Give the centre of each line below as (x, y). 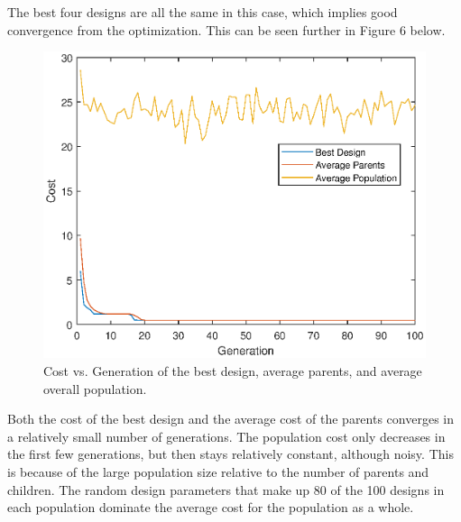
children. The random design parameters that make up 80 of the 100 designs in (226, 489)
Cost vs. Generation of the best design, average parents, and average (233, 371)
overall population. (95, 388)
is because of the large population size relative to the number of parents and (218, 472)
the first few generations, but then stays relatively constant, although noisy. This (230, 454)
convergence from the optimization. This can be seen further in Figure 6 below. (226, 29)
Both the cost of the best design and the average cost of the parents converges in (230, 419)
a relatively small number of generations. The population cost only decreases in (226, 436)
